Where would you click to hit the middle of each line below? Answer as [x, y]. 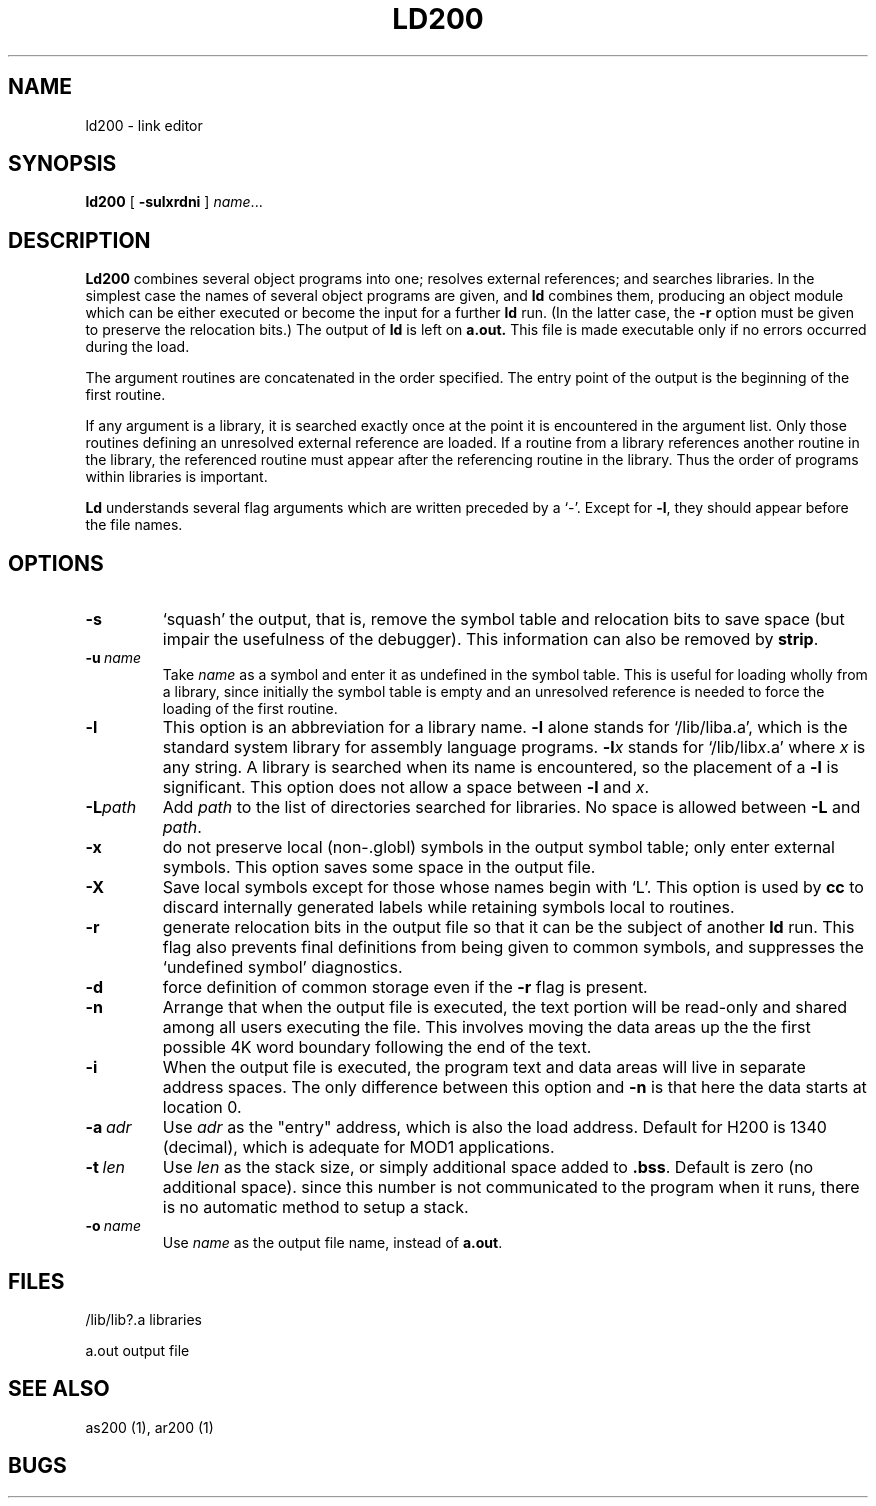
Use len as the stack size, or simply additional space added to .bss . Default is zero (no [488, 1167]
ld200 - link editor [144, 125]
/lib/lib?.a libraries [144, 1319]
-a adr [108, 1127]
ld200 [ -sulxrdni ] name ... [174, 202]
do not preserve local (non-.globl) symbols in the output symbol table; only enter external [498, 847]
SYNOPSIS [62, 164]
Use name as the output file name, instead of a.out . [332, 1243]
